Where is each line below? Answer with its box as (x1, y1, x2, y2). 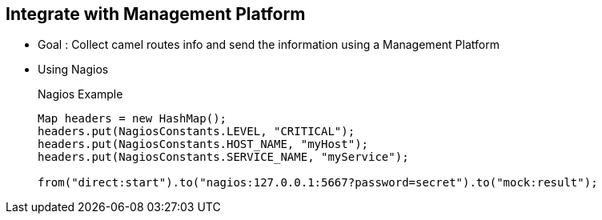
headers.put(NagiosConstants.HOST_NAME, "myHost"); (38, 138, 369, 151)
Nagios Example (38, 87, 123, 102)
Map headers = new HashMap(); (38, 112, 227, 126)
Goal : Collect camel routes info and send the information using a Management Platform (38, 38, 500, 52)
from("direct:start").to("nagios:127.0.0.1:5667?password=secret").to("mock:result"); (38, 176, 598, 190)
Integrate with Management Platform (6, 4, 306, 24)
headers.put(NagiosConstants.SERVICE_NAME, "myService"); (38, 150, 409, 164)
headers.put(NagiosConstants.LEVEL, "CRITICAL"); (38, 125, 355, 138)
